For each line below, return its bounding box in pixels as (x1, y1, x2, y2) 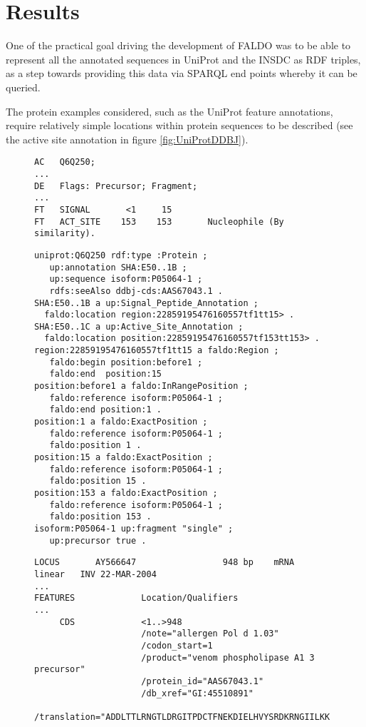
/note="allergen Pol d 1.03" (141, 629, 279, 639)
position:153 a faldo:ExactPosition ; (34, 488, 218, 498)
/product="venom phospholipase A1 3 (141, 652, 315, 663)
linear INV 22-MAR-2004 (34, 569, 157, 579)
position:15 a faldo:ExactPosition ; (34, 452, 213, 463)
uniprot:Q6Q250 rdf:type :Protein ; (34, 250, 208, 260)
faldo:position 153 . (49, 512, 152, 522)
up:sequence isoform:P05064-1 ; (49, 274, 203, 285)
